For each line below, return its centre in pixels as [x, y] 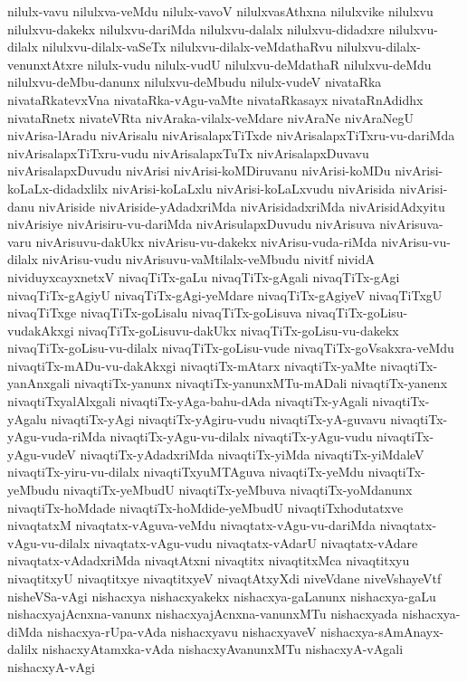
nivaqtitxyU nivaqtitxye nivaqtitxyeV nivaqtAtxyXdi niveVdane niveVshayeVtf [224, 578]
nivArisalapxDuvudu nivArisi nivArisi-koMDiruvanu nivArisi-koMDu [199, 170]
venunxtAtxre [45, 64]
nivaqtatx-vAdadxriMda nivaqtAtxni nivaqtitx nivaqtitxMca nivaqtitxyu [209, 560]
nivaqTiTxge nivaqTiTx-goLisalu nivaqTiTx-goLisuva [155, 313]
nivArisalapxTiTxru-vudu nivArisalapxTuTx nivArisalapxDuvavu [188, 152]
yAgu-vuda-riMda [57, 436]
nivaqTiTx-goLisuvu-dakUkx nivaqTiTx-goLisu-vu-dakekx [238, 330]
